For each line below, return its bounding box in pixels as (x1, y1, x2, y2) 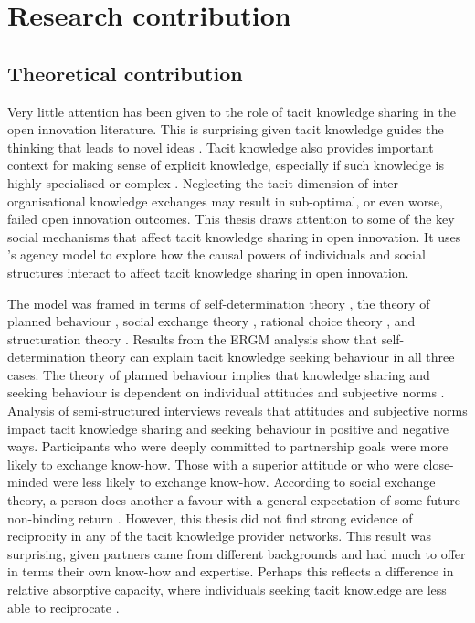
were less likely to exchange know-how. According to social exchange (52, 472, 436, 491)
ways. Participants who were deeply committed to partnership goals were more (7, 437, 449, 456)
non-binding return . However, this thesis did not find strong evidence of (7, 508, 413, 527)
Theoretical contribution (7, 58, 243, 87)
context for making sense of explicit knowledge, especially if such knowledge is (7, 155, 444, 174)
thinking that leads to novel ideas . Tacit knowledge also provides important (7, 137, 434, 156)
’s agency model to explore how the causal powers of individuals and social (7, 245, 426, 264)
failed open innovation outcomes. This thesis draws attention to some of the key (7, 209, 455, 228)
